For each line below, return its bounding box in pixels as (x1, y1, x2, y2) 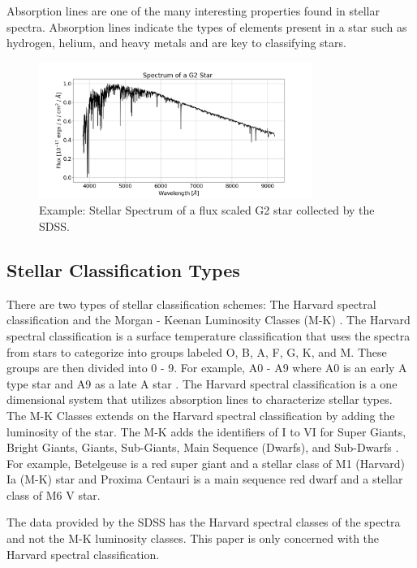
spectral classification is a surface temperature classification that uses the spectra (6, 327, 411, 344)
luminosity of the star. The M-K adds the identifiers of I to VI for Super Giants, (6, 423, 406, 440)
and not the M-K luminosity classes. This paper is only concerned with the (6, 530, 380, 547)
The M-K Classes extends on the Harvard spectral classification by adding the (6, 406, 395, 423)
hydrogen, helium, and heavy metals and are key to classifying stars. (6, 34, 346, 51)
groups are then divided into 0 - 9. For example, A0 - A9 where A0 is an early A (6, 359, 407, 376)
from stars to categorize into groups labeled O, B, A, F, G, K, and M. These (6, 343, 387, 360)
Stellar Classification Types (6, 257, 240, 282)
